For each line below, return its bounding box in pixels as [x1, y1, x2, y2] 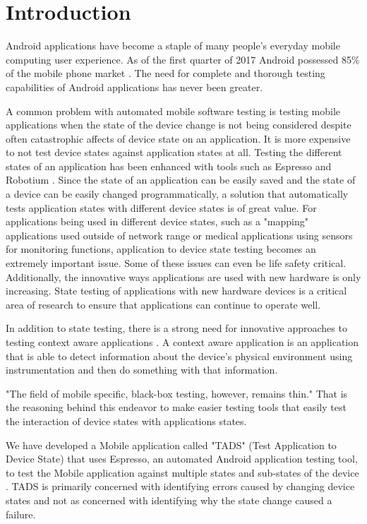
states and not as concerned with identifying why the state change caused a [6, 492, 332, 507]
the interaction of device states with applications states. [6, 413, 247, 428]
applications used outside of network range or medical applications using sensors [6, 227, 353, 242]
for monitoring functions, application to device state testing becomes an [6, 242, 316, 256]
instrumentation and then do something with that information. [6, 362, 278, 377]
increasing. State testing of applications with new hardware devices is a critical [6, 283, 347, 298]
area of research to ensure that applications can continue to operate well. [6, 297, 321, 311]
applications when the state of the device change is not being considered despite [6, 117, 351, 132]
